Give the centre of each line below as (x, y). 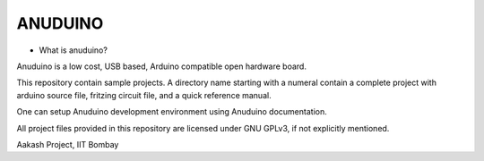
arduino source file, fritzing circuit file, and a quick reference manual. (144, 95)
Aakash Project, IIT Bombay (68, 144)
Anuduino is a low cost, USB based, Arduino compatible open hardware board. (161, 66)
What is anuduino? (73, 50)
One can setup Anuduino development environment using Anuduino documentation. (172, 112)
